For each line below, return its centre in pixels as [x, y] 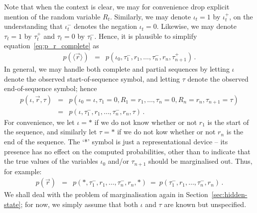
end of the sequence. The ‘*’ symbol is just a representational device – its [116, 142]
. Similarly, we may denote [151, 16]
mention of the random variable [52, 16]
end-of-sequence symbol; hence [51, 88]
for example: [23, 171]
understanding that [33, 26]
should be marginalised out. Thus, [200, 161]
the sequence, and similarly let [51, 132]
